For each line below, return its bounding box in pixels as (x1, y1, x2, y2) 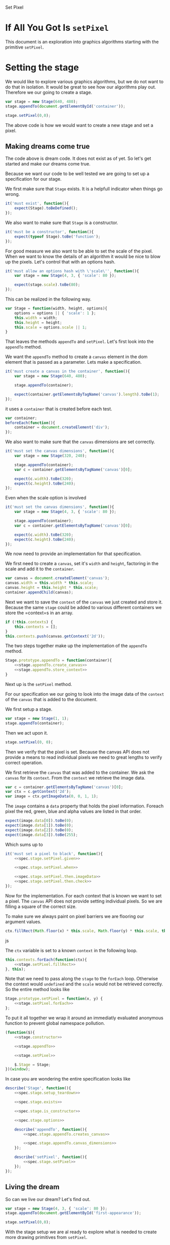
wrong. (5, 191, 20, 197)
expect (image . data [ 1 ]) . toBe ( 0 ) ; (5, 823, 73, 828)
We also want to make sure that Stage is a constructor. (5, 220, 118, 226)
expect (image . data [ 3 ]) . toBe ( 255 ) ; (5, 832, 78, 837)
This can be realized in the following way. (5, 296, 92, 303)
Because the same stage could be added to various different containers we (5, 604, 162, 610)
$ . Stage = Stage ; (14, 1062, 51, 1067)
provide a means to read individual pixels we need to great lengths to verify (5, 754, 162, 760)
